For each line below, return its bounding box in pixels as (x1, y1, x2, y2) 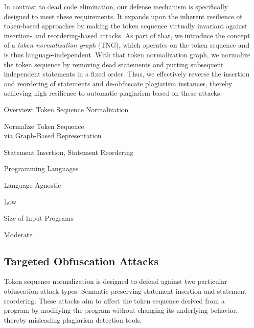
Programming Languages (4, 163, 79, 174)
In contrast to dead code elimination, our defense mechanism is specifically (4, 1, 228, 11)
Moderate (4, 229, 33, 239)
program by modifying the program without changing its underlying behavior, (4, 305, 238, 315)
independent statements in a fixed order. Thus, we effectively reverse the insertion (4, 69, 250, 79)
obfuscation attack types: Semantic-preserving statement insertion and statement (4, 286, 247, 296)
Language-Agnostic (4, 179, 61, 190)
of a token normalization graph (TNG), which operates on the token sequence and (4, 40, 250, 50)
